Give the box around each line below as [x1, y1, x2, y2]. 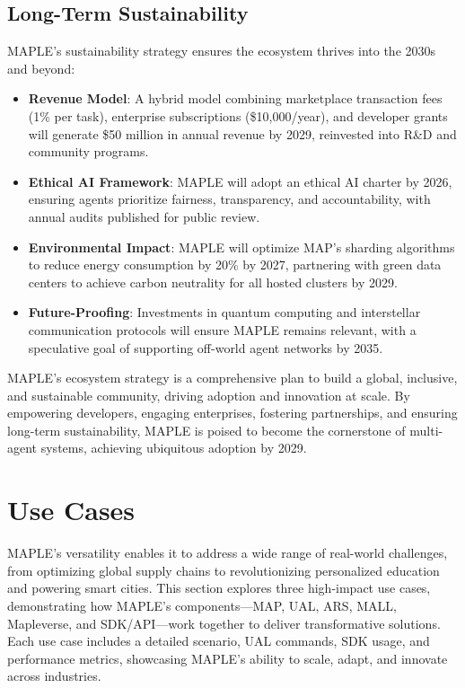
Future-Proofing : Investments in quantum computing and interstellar [28, 303, 421, 322]
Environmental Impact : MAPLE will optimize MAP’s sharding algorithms [28, 237, 455, 256]
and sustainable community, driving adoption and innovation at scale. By [7, 385, 410, 404]
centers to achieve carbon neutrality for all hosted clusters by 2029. [28, 272, 398, 291]
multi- [409, 420, 443, 439]
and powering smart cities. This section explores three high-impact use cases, [7, 578, 431, 597]
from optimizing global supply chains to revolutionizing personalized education [7, 560, 440, 579]
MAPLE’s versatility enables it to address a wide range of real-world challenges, [7, 543, 448, 562]
